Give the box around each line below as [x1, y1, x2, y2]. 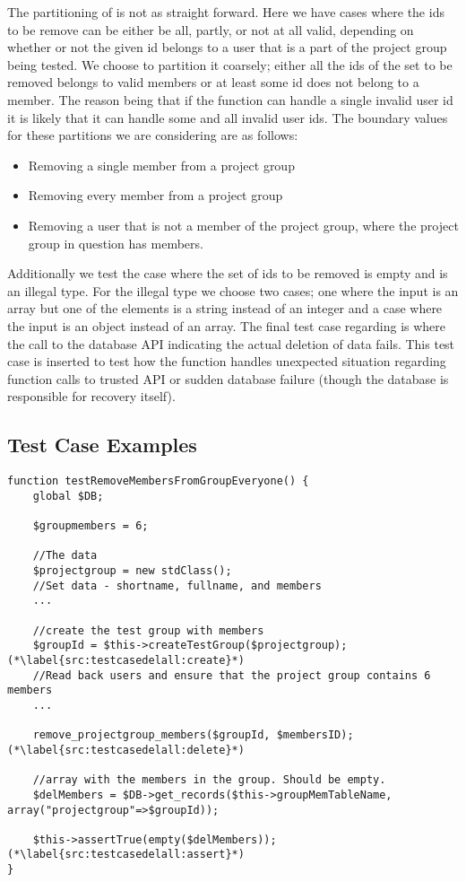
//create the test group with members [32, 624, 264, 637]
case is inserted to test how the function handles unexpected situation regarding [7, 352, 446, 371]
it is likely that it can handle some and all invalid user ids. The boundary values [7, 108, 448, 127]
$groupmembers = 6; [32, 520, 149, 533]
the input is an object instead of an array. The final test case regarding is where [7, 316, 446, 335]
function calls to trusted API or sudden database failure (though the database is [7, 369, 449, 388]
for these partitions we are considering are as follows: [7, 126, 298, 144]
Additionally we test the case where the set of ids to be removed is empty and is [7, 264, 448, 283]
